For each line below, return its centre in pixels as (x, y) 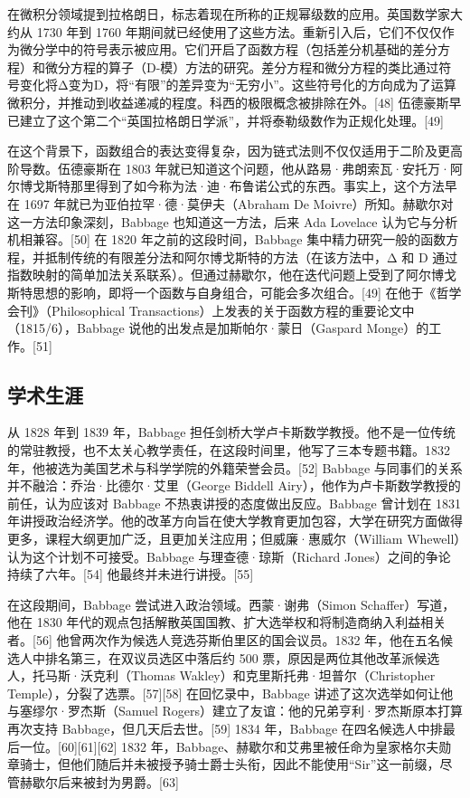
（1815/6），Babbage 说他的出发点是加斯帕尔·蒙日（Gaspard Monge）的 (218, 328)
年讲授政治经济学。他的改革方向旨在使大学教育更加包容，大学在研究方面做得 (235, 521)
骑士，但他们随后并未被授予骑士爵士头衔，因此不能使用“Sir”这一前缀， (230, 764)
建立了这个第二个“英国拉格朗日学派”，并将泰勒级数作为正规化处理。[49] (231, 120)
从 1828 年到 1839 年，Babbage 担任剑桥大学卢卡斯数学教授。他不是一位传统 (232, 432)
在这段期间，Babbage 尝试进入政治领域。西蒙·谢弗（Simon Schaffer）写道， (231, 604)
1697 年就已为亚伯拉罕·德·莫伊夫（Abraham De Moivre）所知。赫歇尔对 (239, 203)
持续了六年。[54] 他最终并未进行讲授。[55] (131, 574)
